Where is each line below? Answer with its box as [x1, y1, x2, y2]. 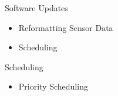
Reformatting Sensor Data [18, 21, 113, 33]
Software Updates [5, 2, 68, 13]
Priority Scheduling [18, 80, 88, 92]
